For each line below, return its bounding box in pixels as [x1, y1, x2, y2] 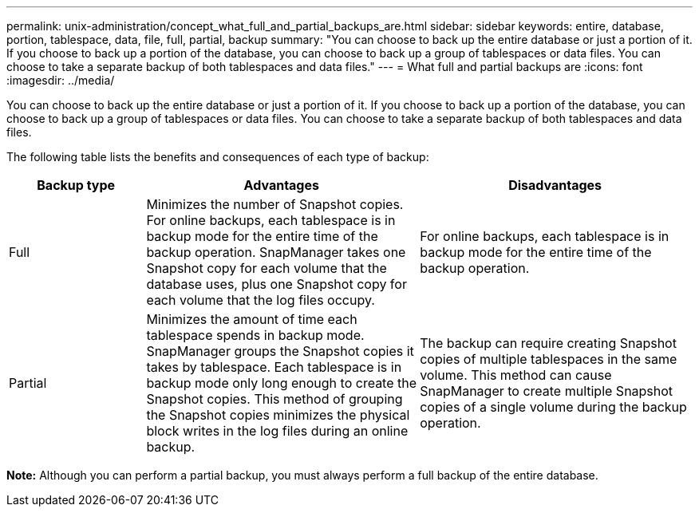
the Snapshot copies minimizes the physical [146, 407, 410, 423]
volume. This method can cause [420, 367, 612, 383]
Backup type [37, 177, 116, 193]
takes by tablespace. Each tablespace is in [146, 359, 402, 375]
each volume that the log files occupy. [146, 292, 375, 308]
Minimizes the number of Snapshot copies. [146, 196, 404, 212]
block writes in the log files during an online [146, 423, 409, 439]
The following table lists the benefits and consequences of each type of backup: [6, 150, 429, 164]
